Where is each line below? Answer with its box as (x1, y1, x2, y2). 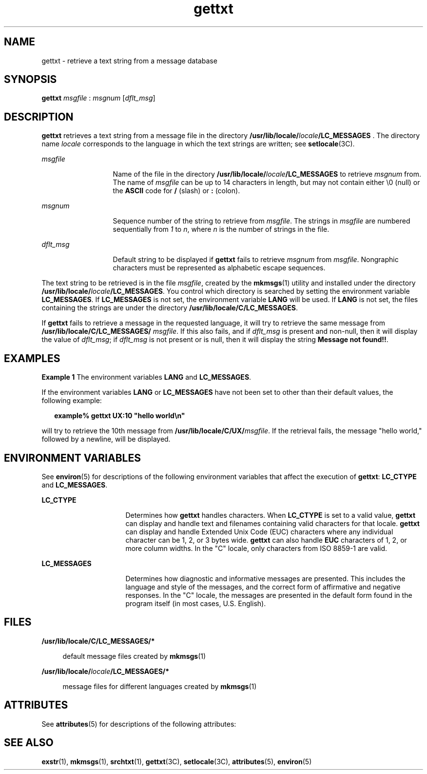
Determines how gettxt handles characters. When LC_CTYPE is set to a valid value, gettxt (125, 510, 416, 519)
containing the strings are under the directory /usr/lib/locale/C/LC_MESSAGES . (41, 304, 298, 312)
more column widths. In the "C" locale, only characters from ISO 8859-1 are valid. (125, 544, 388, 552)
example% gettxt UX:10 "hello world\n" (54, 411, 185, 420)
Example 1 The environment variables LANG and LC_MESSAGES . (41, 373, 252, 382)
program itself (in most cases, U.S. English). (125, 599, 266, 608)
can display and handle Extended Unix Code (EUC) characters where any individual (125, 527, 393, 536)
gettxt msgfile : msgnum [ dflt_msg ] (41, 94, 155, 102)
